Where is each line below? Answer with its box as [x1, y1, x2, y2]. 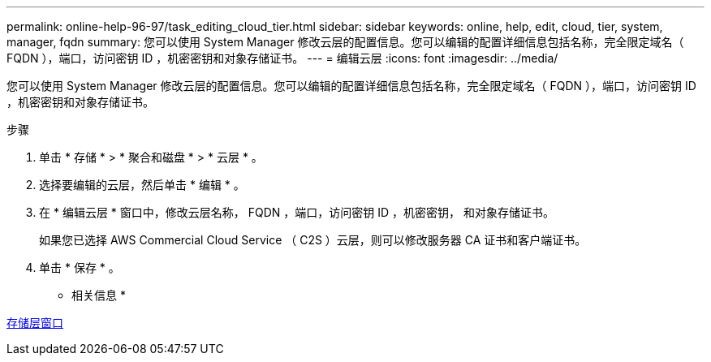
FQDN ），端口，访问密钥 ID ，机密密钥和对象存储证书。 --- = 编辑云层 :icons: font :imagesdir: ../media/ [6, 51, 558, 65]
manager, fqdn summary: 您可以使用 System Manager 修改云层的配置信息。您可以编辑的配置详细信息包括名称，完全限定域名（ [6, 35, 684, 49]
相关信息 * [71, 288, 126, 302]
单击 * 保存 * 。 [39, 261, 120, 274]
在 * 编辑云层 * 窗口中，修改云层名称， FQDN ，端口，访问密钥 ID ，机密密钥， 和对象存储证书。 [39, 205, 554, 219]
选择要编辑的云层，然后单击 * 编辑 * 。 [39, 178, 245, 192]
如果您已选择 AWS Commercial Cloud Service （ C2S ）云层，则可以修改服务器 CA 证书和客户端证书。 [39, 233, 587, 247]
